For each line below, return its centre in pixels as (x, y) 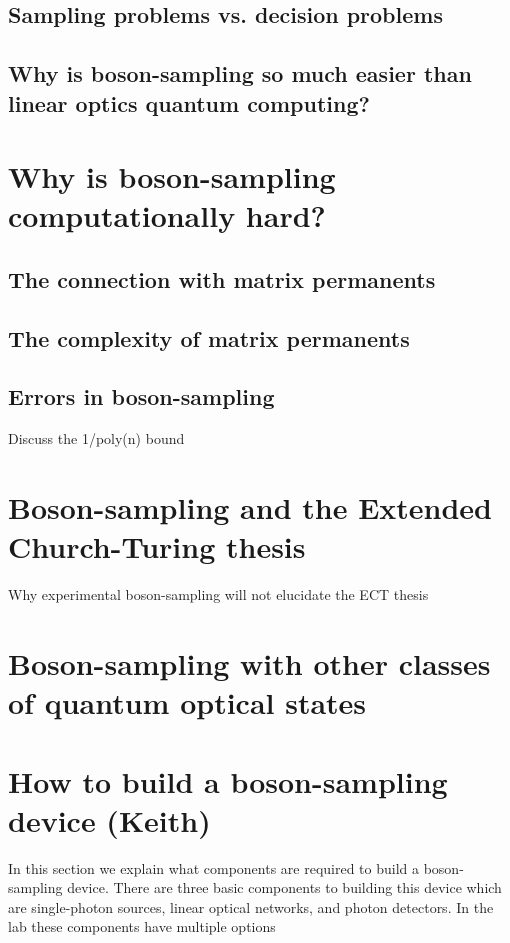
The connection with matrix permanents (222, 278)
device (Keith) (109, 819)
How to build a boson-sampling (228, 780)
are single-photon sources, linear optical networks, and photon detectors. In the (251, 906)
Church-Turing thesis (157, 546)
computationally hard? (167, 215)
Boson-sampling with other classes (249, 662)
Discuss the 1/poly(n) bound (96, 438)
